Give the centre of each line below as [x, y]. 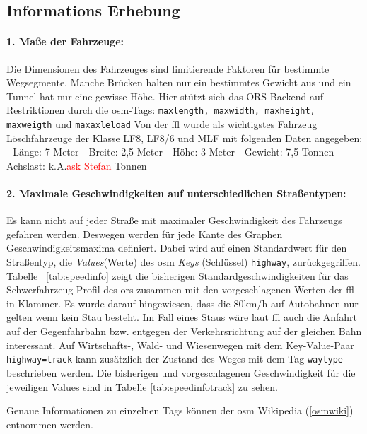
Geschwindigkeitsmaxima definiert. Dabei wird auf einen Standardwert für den [177, 248]
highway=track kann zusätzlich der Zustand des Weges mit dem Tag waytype [175, 359]
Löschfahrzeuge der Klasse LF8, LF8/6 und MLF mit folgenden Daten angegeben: [185, 137]
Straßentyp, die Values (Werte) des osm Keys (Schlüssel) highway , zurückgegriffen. [183, 262]
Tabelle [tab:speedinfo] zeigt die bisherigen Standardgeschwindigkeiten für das [177, 275]
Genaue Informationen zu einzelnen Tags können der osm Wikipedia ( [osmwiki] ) [180, 410]
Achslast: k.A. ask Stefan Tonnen [77, 165]
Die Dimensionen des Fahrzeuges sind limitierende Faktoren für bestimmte [168, 68]
